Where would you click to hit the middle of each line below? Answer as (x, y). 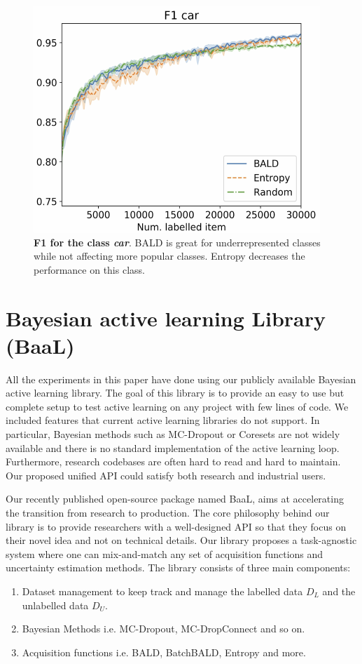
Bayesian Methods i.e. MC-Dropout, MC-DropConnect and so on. (163, 629)
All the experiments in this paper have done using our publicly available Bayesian (181, 379)
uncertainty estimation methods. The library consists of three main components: (178, 567)
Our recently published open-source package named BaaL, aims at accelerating (175, 499)
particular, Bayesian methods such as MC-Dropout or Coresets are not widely (173, 434)
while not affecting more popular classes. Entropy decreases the (169, 256)
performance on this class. (89, 269)
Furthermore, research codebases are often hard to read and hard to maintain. (173, 462)
